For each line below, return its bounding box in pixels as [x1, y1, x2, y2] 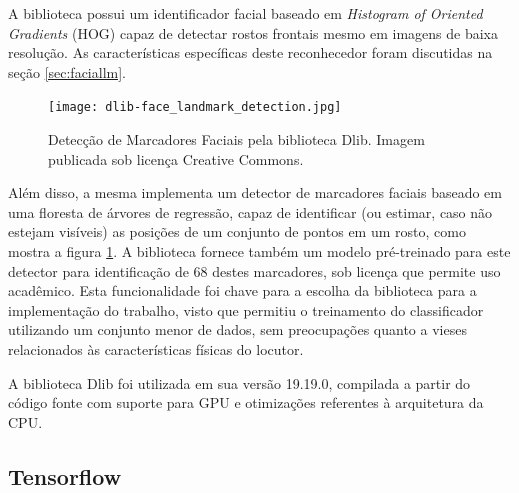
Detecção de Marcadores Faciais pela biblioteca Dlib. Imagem [48, 129, 425, 150]
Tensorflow [8, 460, 122, 491]
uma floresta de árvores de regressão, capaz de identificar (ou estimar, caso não [8, 201, 493, 222]
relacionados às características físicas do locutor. [8, 338, 304, 359]
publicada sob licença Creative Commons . [48, 148, 304, 169]
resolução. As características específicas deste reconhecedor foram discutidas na [8, 42, 493, 63]
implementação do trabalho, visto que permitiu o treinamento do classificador [8, 299, 484, 320]
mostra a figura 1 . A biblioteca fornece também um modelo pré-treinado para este [8, 241, 511, 261]
